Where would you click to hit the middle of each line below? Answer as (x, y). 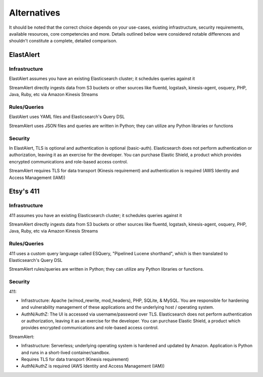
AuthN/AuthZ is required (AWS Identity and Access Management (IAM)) (93, 366)
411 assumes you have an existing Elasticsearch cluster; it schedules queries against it (95, 215)
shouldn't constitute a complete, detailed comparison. (63, 41)
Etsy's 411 (24, 191)
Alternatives (35, 13)
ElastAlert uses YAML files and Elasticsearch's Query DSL (67, 117)
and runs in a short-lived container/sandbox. (66, 352)
